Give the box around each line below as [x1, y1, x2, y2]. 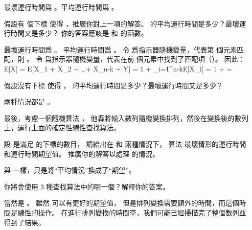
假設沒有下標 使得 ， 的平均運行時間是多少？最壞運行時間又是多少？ [4, 80, 223, 90]
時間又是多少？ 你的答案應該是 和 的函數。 [10, 28, 148, 38]
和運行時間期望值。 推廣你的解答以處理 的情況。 [4, 148, 160, 159]
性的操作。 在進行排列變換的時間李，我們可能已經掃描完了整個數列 [24, 207, 239, 217]
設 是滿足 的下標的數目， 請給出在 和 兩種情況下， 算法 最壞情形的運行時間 [4, 138, 246, 149]
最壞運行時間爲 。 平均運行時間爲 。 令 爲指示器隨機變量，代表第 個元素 [4, 44, 237, 54]
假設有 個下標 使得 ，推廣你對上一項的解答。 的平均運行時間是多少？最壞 [4, 18, 239, 28]
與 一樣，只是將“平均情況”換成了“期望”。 [4, 165, 136, 175]
